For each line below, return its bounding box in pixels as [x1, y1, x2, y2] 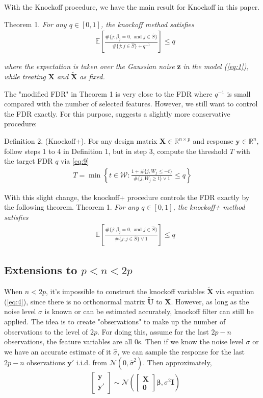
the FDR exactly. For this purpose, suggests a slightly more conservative [4, 108, 230, 119]
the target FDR [4, 156, 53, 166]
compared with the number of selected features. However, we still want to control [4, 98, 258, 109]
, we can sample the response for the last [117, 346, 245, 357]
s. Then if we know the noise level [138, 336, 244, 347]
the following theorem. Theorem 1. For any [4, 202, 139, 212]
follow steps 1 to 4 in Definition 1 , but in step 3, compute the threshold [4, 145, 228, 156]
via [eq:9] [61, 156, 89, 166]
